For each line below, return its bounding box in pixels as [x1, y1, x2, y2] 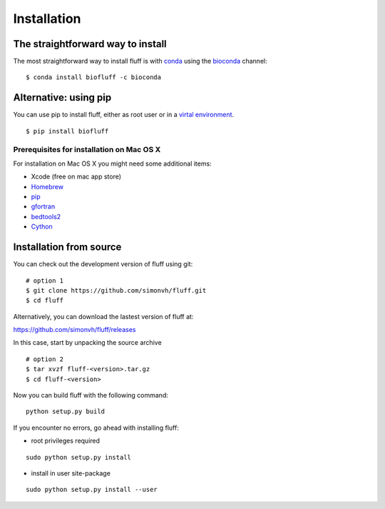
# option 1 [26, 276, 64, 285]
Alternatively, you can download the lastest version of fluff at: [13, 312, 194, 321]
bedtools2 [31, 212, 61, 221]
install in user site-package [31, 469, 111, 478]
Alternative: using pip [13, 91, 112, 104]
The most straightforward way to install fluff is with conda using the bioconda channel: [13, 57, 267, 66]
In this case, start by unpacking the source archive [13, 338, 162, 347]
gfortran [31, 202, 56, 211]
